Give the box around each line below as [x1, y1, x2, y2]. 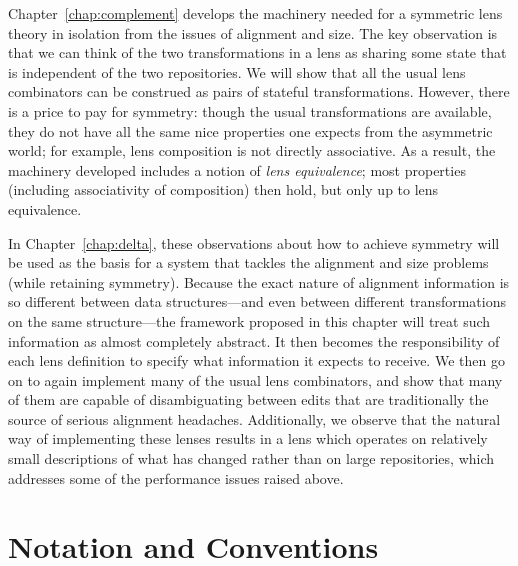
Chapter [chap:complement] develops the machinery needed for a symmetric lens [8, 3, 503, 23]
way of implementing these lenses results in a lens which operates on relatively [8, 428, 488, 449]
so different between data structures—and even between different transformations [8, 291, 506, 312]
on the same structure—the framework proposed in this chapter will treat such [8, 310, 491, 331]
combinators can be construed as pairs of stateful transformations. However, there [8, 81, 510, 102]
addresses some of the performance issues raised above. [8, 467, 344, 488]
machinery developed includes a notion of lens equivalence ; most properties [8, 159, 466, 180]
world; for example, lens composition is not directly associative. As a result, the [8, 140, 496, 161]
